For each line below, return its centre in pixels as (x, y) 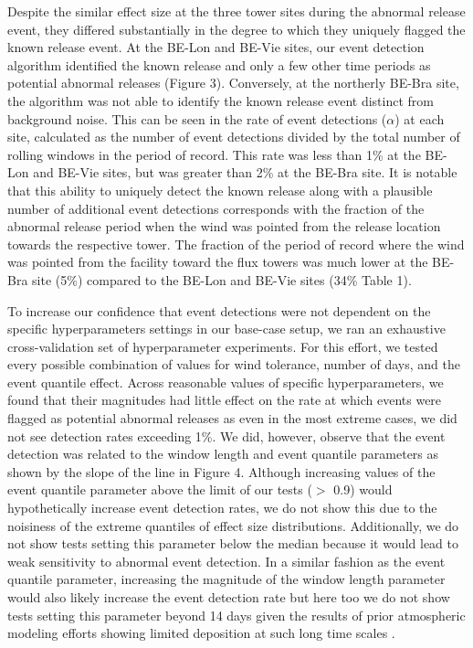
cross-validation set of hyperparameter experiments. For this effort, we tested (223, 346)
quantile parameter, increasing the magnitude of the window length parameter (226, 579)
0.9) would (363, 489)
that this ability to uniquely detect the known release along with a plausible (220, 190)
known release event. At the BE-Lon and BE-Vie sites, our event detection (216, 47)
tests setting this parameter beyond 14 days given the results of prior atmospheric (236, 615)
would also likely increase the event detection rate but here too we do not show (229, 597)
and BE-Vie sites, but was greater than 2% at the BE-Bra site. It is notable (245, 172)
